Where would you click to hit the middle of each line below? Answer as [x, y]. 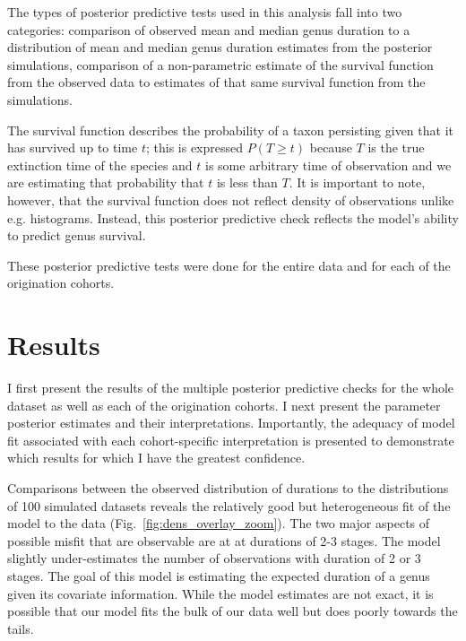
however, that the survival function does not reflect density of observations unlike [231, 199]
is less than [247, 182]
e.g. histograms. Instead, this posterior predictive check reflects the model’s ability [233, 217]
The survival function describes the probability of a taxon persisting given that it [230, 130]
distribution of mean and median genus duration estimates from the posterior [220, 47]
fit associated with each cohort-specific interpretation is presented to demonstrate [231, 440]
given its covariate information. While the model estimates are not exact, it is [220, 593]
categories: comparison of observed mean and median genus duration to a [209, 29]
